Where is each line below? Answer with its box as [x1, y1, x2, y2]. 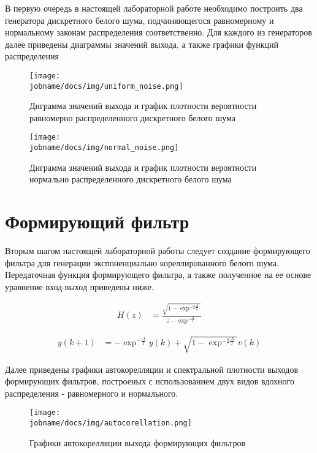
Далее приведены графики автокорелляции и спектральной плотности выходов [5, 362, 299, 375]
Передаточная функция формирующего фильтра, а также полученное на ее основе [5, 268, 311, 281]
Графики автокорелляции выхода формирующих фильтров [29, 436, 246, 449]
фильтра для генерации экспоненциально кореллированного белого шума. [5, 256, 279, 269]
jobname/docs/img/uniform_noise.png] [29, 81, 183, 91]
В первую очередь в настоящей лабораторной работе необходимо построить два [5, 2, 303, 14]
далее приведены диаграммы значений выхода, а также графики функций [5, 37, 279, 50]
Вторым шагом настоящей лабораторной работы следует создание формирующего [5, 244, 310, 257]
